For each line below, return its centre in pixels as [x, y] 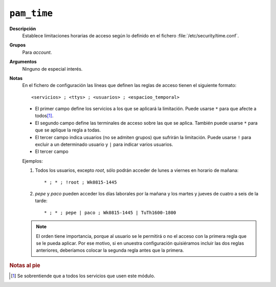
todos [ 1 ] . [44, 116]
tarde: [41, 201]
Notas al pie [25, 265]
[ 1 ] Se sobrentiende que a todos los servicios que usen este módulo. [83, 276]
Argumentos [23, 62]
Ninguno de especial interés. [52, 69]
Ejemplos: [33, 161]
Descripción [23, 29]
